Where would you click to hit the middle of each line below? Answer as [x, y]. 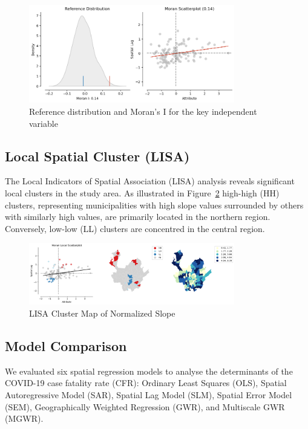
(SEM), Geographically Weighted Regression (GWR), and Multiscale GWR [145, 406]
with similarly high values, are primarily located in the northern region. [138, 217]
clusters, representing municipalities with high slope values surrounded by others [154, 205]
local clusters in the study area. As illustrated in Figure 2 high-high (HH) [142, 192]
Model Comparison [66, 345]
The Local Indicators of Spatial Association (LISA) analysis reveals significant [150, 181]
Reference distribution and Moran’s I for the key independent [143, 111]
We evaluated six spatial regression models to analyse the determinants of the [149, 371]
